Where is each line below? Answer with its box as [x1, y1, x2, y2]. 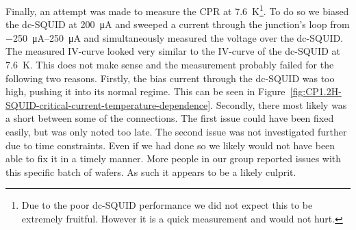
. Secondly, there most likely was [210, 97, 347, 112]
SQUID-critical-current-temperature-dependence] [5, 97, 211, 112]
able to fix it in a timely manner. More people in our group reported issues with [5, 151, 342, 166]
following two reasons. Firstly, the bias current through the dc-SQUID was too [5, 71, 335, 85]
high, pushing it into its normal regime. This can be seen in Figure [5, 84, 285, 99]
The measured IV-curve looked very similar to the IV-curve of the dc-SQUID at [5, 44, 340, 58]
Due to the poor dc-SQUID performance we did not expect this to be [21, 198, 313, 212]
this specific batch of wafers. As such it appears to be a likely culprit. [5, 164, 296, 179]
